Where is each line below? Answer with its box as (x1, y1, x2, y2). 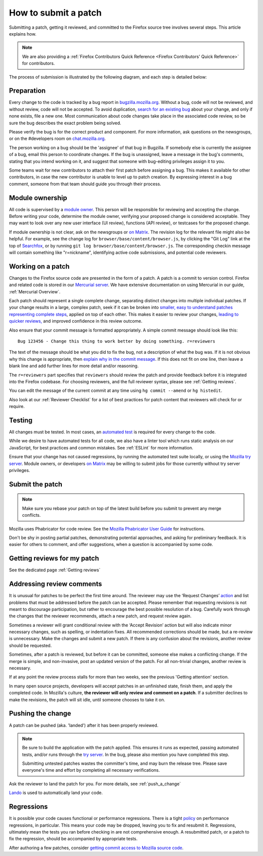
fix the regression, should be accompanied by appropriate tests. (9, 836, 138, 842)
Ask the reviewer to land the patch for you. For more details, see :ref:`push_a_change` (9, 780, 181, 787)
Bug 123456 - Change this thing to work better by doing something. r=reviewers (18, 338, 216, 344)
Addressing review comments (9, 580, 102, 588)
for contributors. (22, 60, 55, 66)
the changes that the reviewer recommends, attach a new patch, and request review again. (9, 613, 192, 619)
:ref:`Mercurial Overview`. (9, 289, 61, 294)
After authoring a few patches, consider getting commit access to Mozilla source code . (9, 845, 184, 851)
